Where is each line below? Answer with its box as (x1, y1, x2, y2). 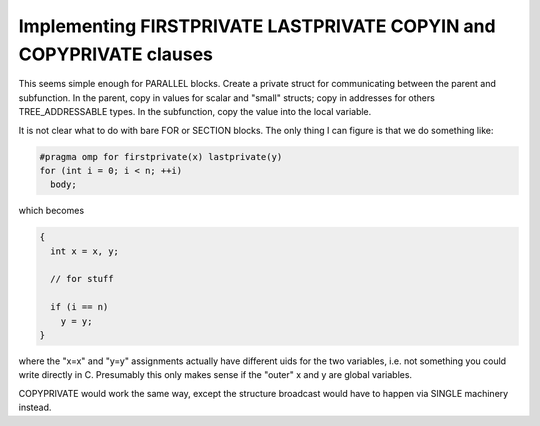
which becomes (18, 205, 85, 217)
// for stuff (50, 273, 114, 285)
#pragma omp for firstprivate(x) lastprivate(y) (39, 151, 283, 162)
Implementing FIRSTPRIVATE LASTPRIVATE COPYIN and (18, 15, 496, 37)
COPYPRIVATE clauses (18, 43, 214, 65)
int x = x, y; (50, 245, 120, 257)
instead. (18, 401, 52, 414)
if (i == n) (50, 301, 109, 313)
